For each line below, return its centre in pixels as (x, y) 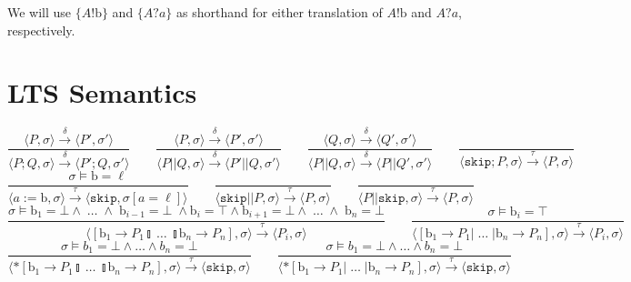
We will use (40, 12)
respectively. (41, 30)
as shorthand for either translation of (280, 12)
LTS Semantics (102, 92)
